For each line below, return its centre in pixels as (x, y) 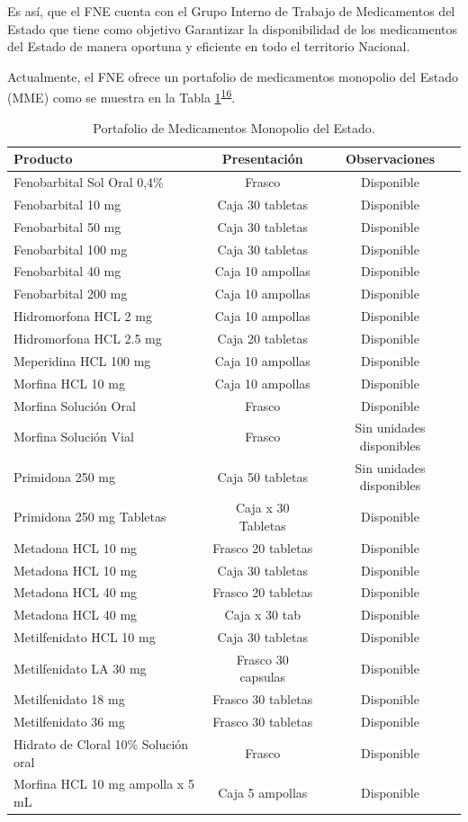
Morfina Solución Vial (74, 437)
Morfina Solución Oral (75, 405)
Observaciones (390, 159)
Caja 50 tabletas (262, 476)
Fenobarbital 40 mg (67, 271)
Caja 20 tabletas (262, 338)
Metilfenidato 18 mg (69, 699)
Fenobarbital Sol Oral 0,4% (89, 182)
